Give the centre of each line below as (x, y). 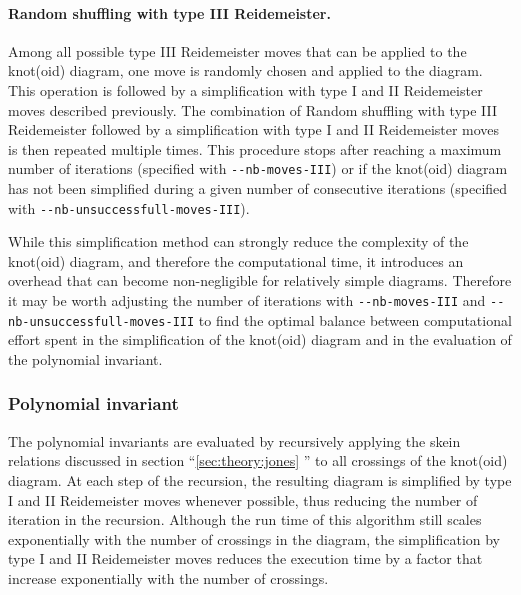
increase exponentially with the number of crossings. (168, 577)
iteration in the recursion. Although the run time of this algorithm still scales (245, 519)
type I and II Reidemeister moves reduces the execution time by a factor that (245, 558)
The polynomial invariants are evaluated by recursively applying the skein (234, 440)
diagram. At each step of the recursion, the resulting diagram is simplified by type (260, 479)
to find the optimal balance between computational (355, 319)
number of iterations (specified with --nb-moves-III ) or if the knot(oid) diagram (258, 168)
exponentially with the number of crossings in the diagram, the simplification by (254, 538)
